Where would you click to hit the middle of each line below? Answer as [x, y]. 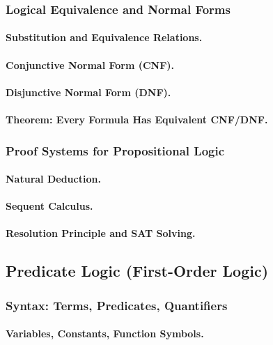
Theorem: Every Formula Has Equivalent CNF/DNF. [137, 119]
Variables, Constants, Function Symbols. [105, 333]
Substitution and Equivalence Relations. [104, 37]
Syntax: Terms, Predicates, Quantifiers [117, 305]
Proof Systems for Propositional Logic [115, 150]
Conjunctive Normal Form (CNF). [90, 64]
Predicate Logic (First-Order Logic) [137, 271]
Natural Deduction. [53, 179]
